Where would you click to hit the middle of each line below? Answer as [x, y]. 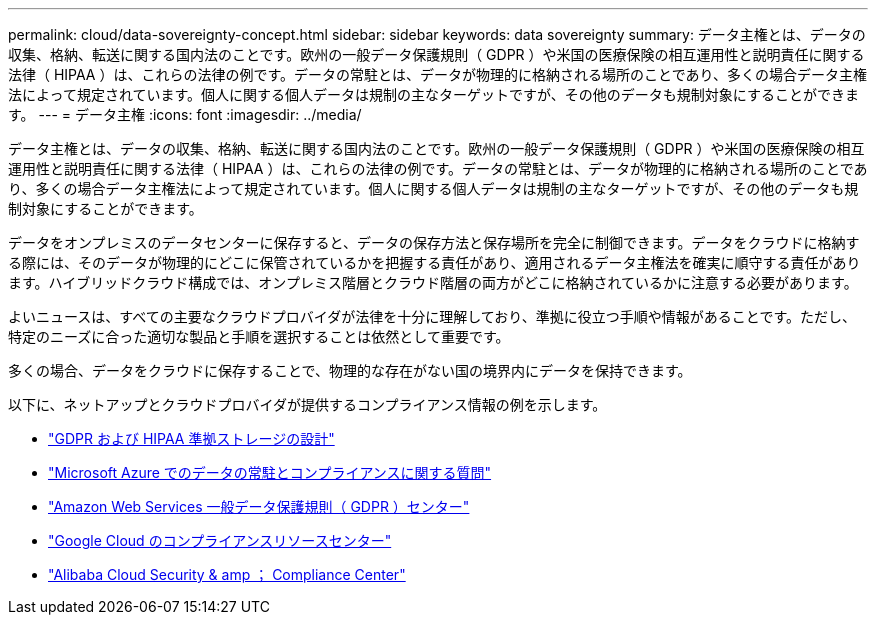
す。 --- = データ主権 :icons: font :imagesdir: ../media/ [185, 114]
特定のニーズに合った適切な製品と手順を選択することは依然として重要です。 [259, 336]
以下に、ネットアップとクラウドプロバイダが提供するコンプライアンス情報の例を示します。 [307, 404]
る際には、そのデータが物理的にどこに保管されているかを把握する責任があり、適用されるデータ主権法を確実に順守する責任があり [434, 262]
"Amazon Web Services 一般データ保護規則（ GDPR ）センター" [259, 506]
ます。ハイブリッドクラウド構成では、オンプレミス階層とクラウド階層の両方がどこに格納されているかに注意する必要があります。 [433, 282]
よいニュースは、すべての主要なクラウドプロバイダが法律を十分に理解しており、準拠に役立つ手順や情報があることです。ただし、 [432, 316]
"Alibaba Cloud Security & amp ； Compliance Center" [227, 574]
